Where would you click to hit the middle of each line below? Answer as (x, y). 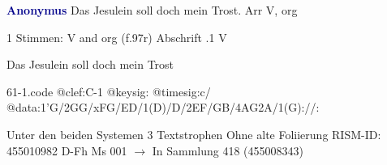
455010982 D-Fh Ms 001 (67, 150)
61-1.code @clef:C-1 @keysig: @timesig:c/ (109, 91)
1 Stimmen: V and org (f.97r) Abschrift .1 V (117, 37)
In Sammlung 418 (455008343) (228, 150)
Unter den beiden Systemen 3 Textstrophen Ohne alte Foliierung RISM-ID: (194, 134)
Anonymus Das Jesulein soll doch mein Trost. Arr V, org (152, 10)
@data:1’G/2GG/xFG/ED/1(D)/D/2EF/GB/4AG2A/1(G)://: (163, 107)
